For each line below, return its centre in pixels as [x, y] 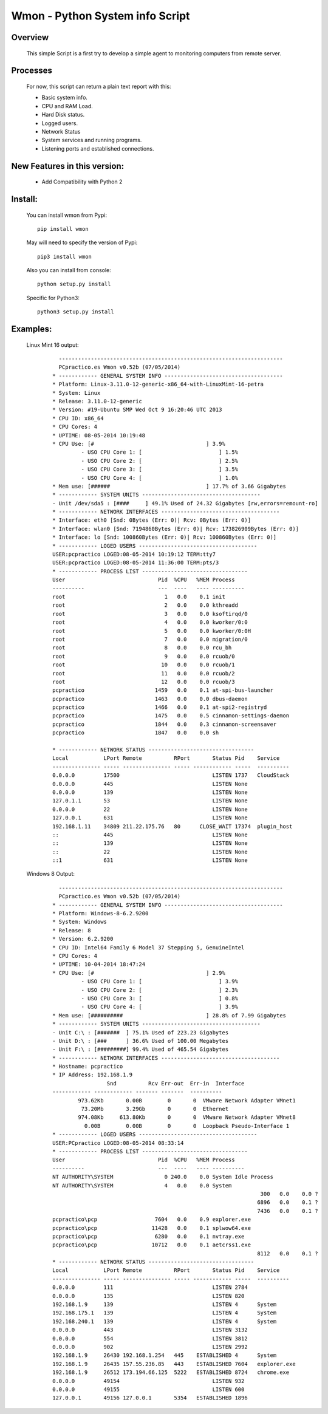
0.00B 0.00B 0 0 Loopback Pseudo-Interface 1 [187, 1126]
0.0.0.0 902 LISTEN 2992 [150, 1347]
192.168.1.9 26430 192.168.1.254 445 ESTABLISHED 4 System [165, 1355]
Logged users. [60, 123]
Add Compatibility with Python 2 [82, 182]
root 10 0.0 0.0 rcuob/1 [144, 665]
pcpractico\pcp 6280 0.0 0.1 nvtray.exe [149, 1236]
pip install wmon [63, 229]
